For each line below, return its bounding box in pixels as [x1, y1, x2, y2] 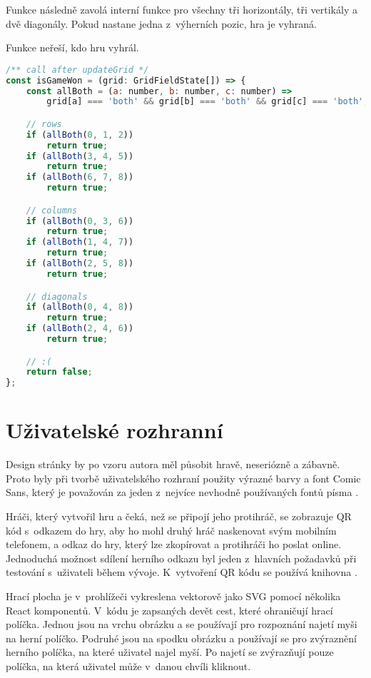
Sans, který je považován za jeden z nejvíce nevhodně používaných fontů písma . [6, 485, 359, 500]
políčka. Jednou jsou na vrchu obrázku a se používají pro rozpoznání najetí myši [6, 617, 357, 632]
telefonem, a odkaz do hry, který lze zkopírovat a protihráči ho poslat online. [6, 537, 342, 552]
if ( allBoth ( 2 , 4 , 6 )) [26, 323, 134, 334]
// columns [26, 205, 78, 216]
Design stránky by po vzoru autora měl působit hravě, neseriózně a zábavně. [6, 457, 340, 472]
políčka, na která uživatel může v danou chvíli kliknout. [6, 659, 251, 673]
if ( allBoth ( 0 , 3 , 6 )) [26, 216, 134, 226]
